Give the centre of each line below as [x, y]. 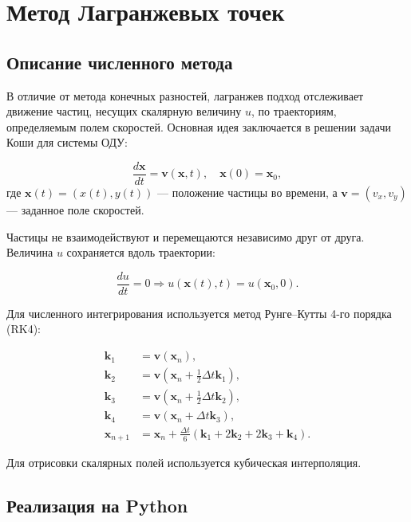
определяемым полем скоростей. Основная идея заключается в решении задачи [199, 126]
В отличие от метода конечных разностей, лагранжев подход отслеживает [185, 95]
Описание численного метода [120, 62]
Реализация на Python [97, 506]
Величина [30, 252]
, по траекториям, [294, 111]
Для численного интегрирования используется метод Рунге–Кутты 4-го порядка [199, 313]
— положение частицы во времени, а [247, 192]
